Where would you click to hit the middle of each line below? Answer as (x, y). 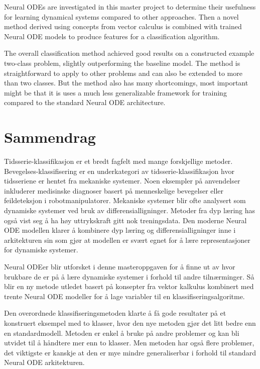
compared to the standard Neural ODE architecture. (85, 102)
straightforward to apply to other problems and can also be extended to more (123, 73)
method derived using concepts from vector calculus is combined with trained (123, 26)
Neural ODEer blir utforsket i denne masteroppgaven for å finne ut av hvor (120, 266)
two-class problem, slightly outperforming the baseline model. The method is (122, 63)
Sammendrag (50, 137)
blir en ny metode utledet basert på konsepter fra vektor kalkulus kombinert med (129, 286)
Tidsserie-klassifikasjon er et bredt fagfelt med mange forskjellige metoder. (118, 161)
